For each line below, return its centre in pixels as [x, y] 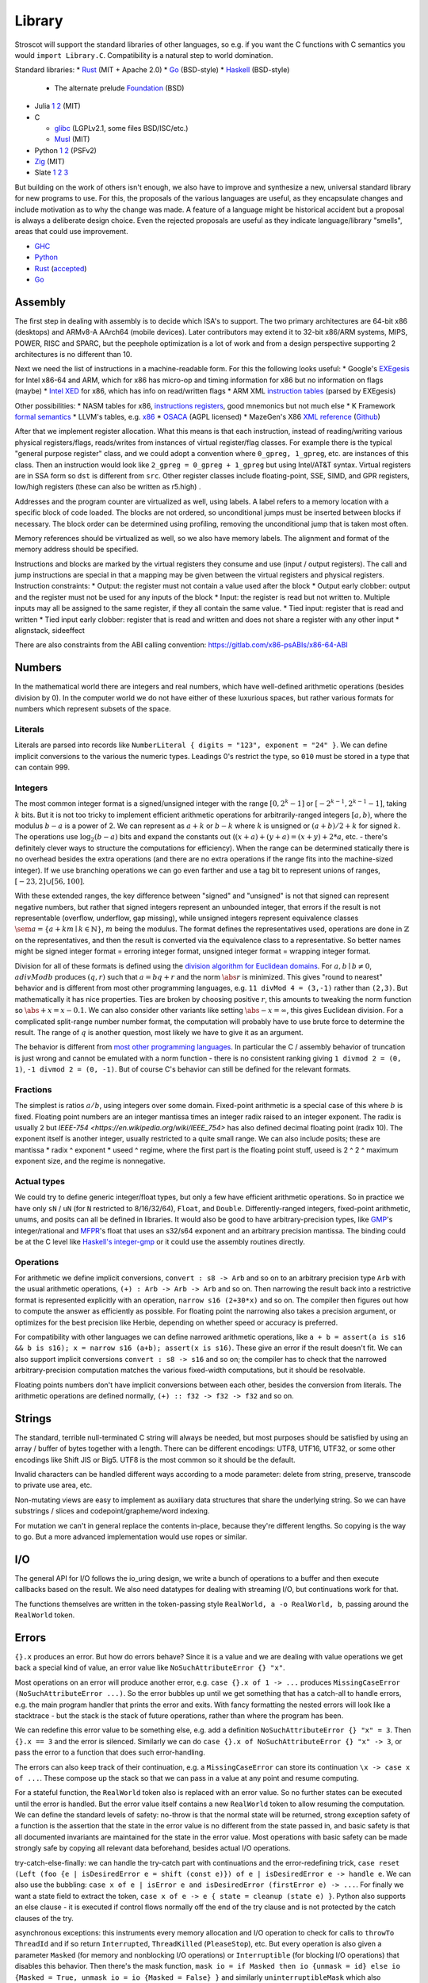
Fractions [33, 1089]
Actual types [40, 1182]
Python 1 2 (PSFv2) [65, 150]
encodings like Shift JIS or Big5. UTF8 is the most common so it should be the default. [155, 1459]
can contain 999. [42, 767]
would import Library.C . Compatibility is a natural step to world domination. [144, 55]
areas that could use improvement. [71, 232]
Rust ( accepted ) [61, 268]
